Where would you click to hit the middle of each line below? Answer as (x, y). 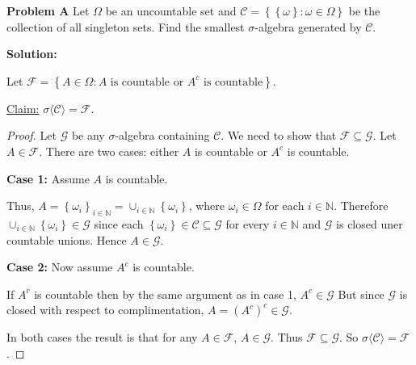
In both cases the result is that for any (102, 337)
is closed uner (370, 223)
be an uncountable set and (171, 10)
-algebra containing (162, 135)
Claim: (23, 108)
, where (207, 206)
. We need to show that (279, 135)
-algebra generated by (308, 26)
